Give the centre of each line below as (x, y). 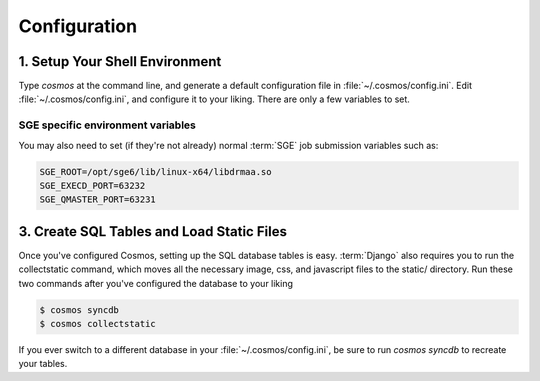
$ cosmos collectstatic (98, 324)
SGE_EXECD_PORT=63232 (92, 185)
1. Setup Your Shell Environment (120, 61)
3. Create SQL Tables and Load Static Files (152, 231)
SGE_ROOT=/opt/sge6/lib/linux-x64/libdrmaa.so (155, 171)
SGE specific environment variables (107, 125)
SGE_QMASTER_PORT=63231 (98, 199)
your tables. (43, 364)
